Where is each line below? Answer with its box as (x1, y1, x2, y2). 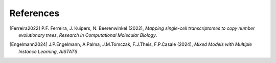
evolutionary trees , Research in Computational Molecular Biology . (18, 32, 157, 38)
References (9, 8, 60, 19)
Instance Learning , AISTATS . (18, 48, 79, 54)
